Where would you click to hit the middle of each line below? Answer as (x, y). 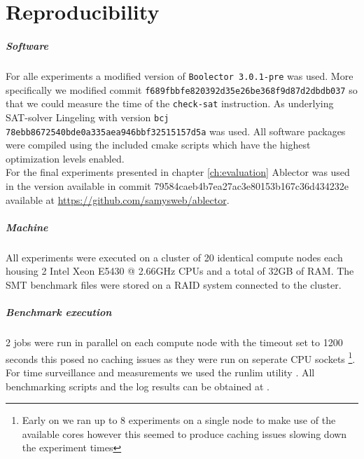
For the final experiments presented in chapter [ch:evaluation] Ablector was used (178, 172)
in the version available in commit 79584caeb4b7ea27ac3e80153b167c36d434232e (177, 186)
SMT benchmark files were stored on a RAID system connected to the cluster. (174, 284)
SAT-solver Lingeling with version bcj (87, 117)
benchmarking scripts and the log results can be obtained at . (138, 386)
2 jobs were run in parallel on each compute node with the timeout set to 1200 (174, 342)
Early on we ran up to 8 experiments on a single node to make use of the (179, 420)
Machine (27, 227)
